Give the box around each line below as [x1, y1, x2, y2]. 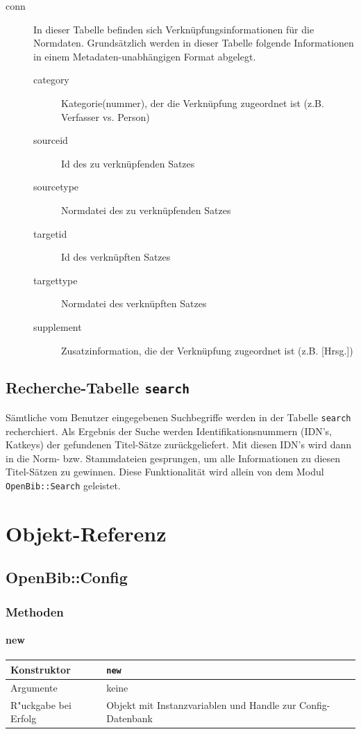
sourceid [33, 133, 68, 147]
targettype [33, 272, 78, 287]
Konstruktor [10, 662, 71, 676]
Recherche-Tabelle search [6, 377, 190, 398]
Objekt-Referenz [6, 519, 167, 547]
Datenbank [106, 711, 153, 726]
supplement [33, 319, 82, 334]
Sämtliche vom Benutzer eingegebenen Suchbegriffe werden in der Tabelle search [6, 409, 351, 424]
